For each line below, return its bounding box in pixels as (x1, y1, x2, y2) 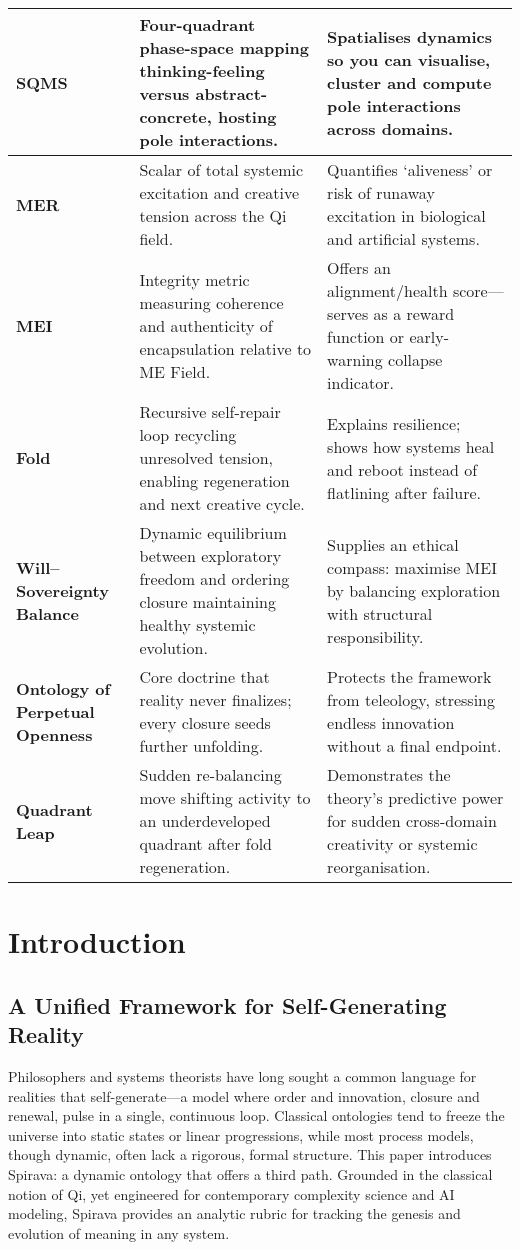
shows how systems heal (327, 434, 495, 458)
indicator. (327, 371, 394, 394)
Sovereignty (16, 578, 109, 602)
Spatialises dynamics (327, 24, 492, 48)
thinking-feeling (139, 59, 265, 82)
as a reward (373, 302, 455, 325)
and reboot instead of (327, 457, 478, 481)
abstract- (195, 82, 268, 105)
